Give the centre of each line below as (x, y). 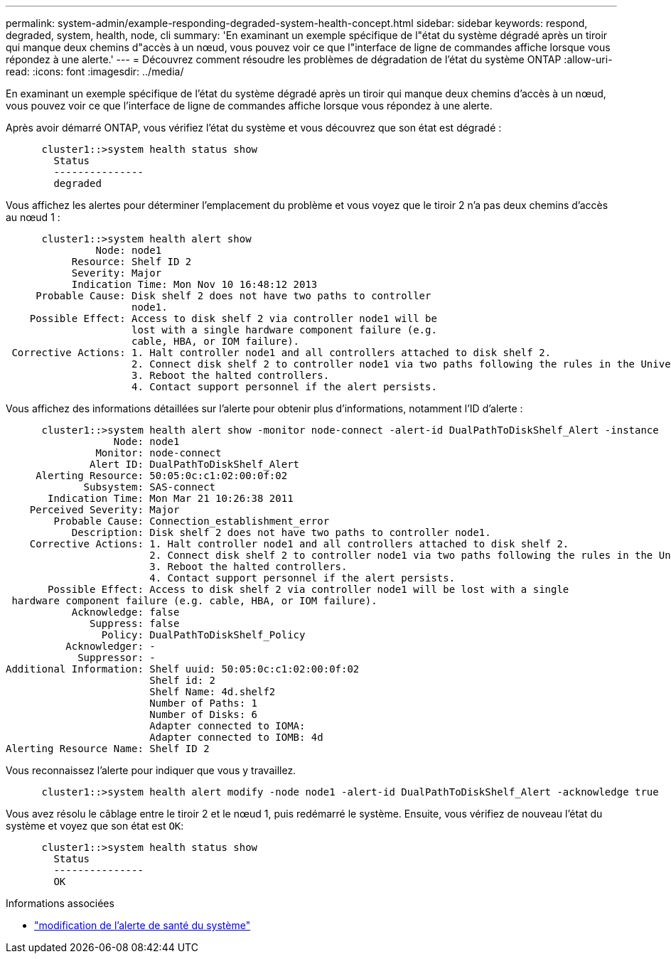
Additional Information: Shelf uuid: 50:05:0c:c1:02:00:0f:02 (183, 669)
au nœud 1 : (33, 217)
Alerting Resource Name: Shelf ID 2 (108, 749)
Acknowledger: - (111, 646)
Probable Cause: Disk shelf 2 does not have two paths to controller (233, 296)
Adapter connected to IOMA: (227, 726)
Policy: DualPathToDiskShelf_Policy (203, 635)
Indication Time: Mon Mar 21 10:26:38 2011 (171, 498)
